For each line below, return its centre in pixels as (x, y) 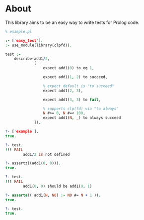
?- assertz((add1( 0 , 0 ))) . (33, 163)
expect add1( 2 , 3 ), (63, 91)
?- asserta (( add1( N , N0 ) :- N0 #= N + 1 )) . (53, 195)
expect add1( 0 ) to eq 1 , (69, 68)
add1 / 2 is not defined (46, 154)
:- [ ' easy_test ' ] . (24, 40)
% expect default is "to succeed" (78, 86)
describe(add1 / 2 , (32, 59)
